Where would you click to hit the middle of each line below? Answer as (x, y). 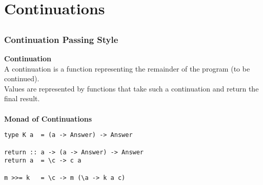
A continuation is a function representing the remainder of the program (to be (127, 68)
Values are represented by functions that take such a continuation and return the (131, 88)
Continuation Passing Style (61, 39)
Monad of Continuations (48, 118)
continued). (22, 78)
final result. (22, 98)
